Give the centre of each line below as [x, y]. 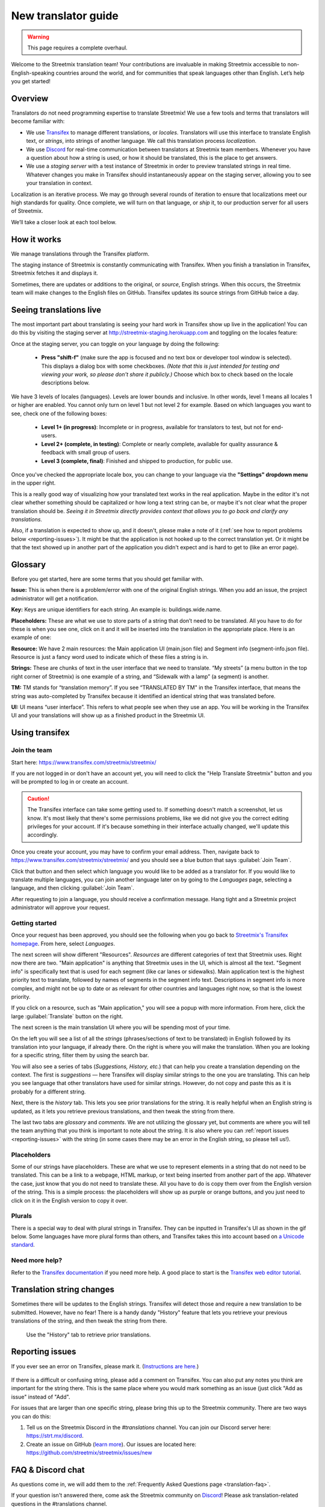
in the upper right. [33, 483]
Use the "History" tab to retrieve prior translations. [88, 1335]
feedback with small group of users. [86, 453]
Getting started [34, 923]
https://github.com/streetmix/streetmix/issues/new [89, 1453]
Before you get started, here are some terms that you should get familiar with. [107, 579]
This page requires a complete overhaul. [77, 48]
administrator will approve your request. [61, 908]
